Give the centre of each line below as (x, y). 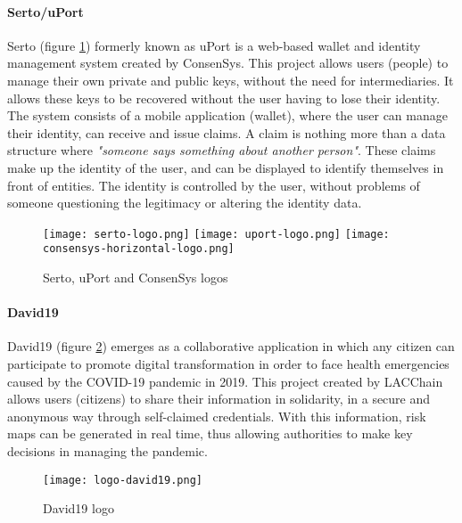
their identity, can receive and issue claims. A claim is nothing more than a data (227, 132)
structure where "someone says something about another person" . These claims (222, 150)
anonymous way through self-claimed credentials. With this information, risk (217, 416)
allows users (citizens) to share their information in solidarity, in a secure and (219, 399)
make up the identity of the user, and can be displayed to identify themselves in (226, 167)
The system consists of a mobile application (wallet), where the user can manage (227, 115)
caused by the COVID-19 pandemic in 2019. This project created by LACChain (225, 381)
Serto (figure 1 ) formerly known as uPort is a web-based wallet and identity (214, 45)
